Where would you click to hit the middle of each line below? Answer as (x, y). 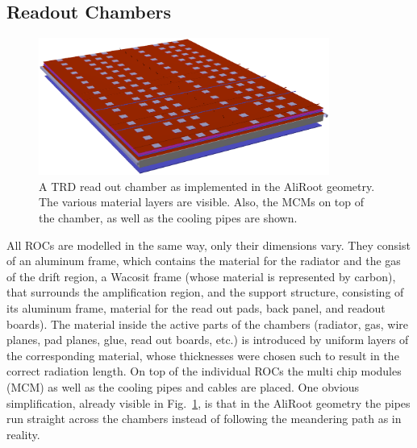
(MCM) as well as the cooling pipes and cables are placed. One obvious (183, 386)
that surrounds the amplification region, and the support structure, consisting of (205, 292)
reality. (23, 434)
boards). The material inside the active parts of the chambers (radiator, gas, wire (208, 324)
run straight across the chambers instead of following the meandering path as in (204, 419)
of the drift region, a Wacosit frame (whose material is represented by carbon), (201, 276)
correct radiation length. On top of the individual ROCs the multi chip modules (204, 371)
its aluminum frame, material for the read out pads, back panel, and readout (196, 307)
